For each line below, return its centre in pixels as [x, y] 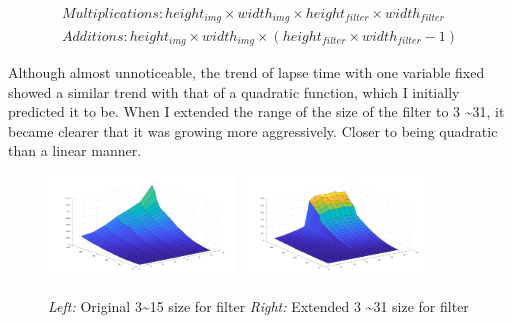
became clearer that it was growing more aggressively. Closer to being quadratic [253, 130]
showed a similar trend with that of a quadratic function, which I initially [234, 91]
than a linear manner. [75, 150]
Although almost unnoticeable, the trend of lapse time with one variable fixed [246, 71]
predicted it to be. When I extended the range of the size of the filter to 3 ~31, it [256, 111]
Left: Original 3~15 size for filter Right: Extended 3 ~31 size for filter [258, 306]
